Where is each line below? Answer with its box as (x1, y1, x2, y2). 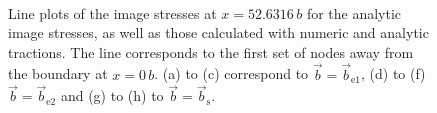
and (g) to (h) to (60, 85, 164, 106)
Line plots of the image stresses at (8, 2, 217, 23)
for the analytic (306, 2, 402, 23)
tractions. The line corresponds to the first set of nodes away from (8, 41, 414, 62)
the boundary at (8, 63, 108, 84)
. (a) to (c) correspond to (154, 63, 309, 84)
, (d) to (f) (361, 63, 426, 84)
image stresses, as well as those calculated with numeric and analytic (8, 22, 429, 43)
